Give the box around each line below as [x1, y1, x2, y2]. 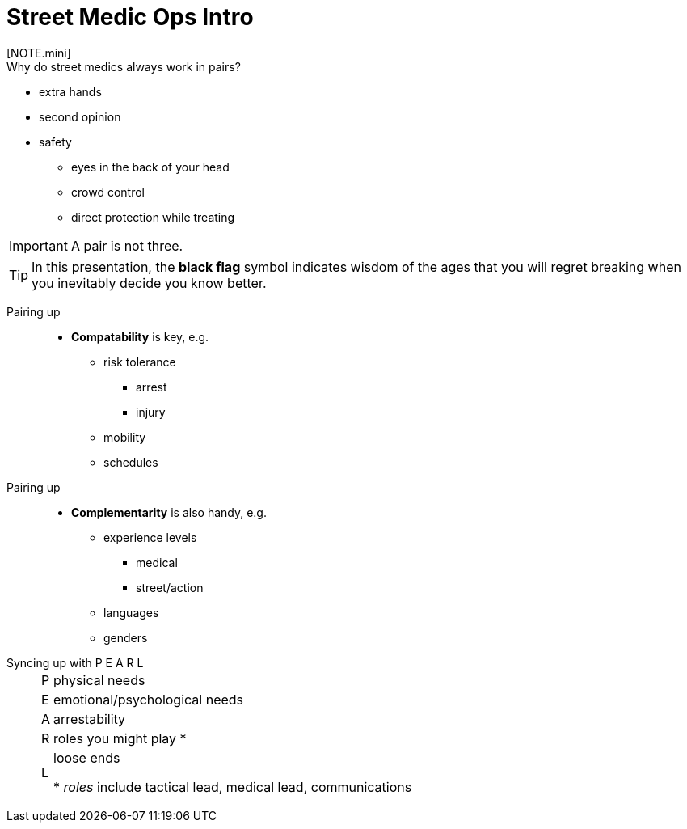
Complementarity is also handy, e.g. [71, 505, 267, 519]
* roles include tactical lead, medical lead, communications [53, 778, 412, 795]
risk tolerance [103, 354, 176, 369]
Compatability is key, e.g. [71, 329, 209, 344]
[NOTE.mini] [6, 45, 71, 60]
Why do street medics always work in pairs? [6, 59, 241, 74]
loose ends [53, 749, 120, 766]
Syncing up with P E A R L [6, 655, 144, 670]
